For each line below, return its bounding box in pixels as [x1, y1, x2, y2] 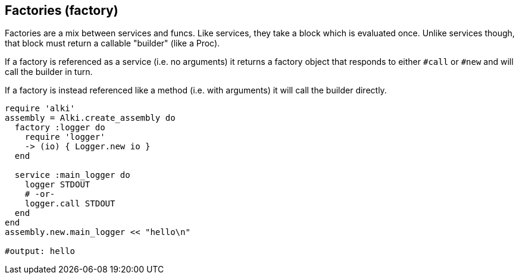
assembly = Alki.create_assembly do [5, 113, 176, 123]
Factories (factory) [5, 3, 118, 18]
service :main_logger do [14, 170, 130, 180]
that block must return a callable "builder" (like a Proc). [5, 38, 220, 49]
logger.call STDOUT [24, 199, 115, 209]
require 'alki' [5, 104, 76, 114]
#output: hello [5, 246, 76, 256]
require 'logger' [24, 132, 105, 142]
